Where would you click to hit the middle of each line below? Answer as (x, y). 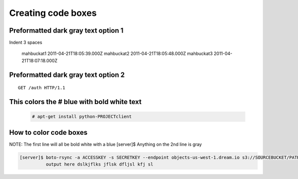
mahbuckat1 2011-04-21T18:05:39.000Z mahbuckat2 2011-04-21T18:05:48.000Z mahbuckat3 (117, 54)
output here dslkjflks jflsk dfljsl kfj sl (99, 164)
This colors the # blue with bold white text (75, 102)
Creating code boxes (53, 13)
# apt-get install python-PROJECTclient (82, 117)
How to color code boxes (48, 132)
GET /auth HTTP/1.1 (42, 88)
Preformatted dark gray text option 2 (67, 75)
